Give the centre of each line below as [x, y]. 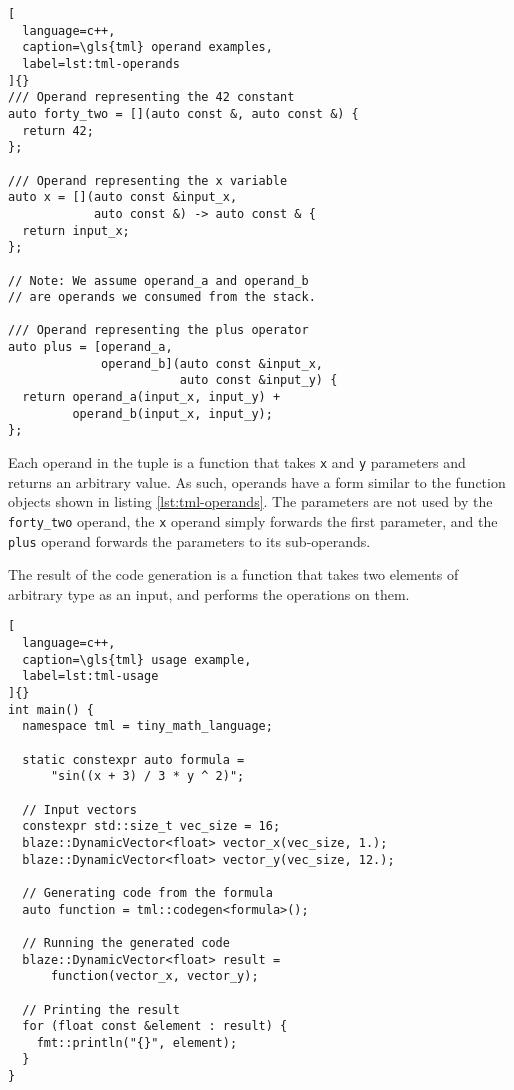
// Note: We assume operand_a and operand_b [158, 280]
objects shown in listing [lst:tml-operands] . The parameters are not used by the [250, 501]
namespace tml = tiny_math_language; [147, 726]
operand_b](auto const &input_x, [212, 363]
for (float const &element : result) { [155, 1026]
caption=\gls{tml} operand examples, [147, 47]
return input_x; [76, 230]
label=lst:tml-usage [90, 676]
